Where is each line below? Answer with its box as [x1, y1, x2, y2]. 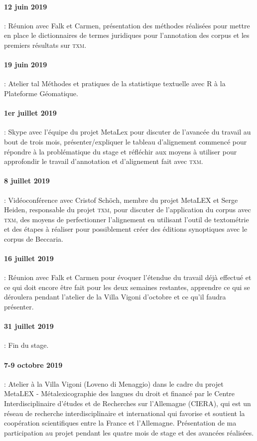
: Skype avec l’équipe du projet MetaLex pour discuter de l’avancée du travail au [4, 127, 251, 137]
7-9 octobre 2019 [4, 359, 63, 370]
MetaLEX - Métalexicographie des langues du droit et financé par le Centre [4, 388, 235, 399]
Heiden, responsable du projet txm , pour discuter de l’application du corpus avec [4, 204, 251, 215]
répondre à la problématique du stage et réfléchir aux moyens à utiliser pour [4, 146, 237, 156]
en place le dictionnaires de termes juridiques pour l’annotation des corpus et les [4, 30, 250, 40]
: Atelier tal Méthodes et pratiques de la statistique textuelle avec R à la [4, 78, 226, 89]
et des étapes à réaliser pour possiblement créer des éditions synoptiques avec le [4, 224, 248, 234]
